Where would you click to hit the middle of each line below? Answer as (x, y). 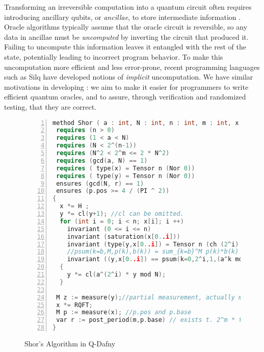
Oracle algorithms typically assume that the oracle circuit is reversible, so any (126, 27)
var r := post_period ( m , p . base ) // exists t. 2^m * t (149, 320)
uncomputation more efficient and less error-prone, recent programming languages (132, 67)
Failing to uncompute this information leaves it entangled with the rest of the (125, 47)
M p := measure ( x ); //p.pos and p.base (124, 312)
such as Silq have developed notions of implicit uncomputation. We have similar (129, 77)
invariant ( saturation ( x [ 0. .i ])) (124, 236)
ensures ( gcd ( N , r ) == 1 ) (100, 183)
